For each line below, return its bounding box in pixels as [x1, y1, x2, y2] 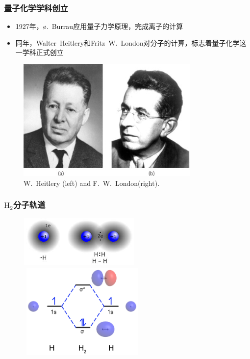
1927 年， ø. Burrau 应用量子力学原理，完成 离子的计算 [15, 21, 183, 31]
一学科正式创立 [15, 47, 64, 57]
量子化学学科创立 [4, 1, 68, 14]
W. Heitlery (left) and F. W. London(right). [24, 178, 160, 188]
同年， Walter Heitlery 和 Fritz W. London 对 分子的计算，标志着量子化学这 [15, 37, 247, 48]
